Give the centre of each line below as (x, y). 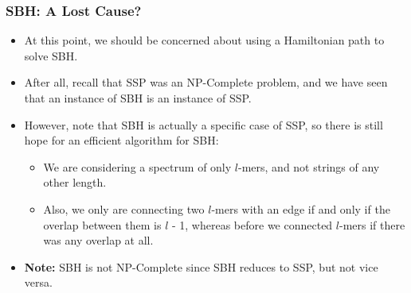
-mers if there (372, 224)
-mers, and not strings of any (309, 166)
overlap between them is (102, 224)
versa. (38, 282)
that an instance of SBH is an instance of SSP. (138, 98)
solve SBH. (51, 55)
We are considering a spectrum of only (137, 166)
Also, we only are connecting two (124, 208)
